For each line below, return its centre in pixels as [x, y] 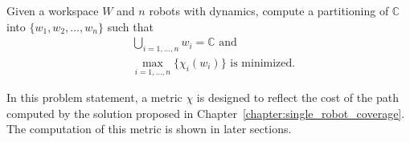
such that [130, 26]
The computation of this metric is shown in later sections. [149, 129]
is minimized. [263, 64]
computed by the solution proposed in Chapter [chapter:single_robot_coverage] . [206, 113]
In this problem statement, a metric [94, 97]
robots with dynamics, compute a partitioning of [269, 10]
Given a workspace [53, 10]
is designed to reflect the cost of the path [297, 97]
